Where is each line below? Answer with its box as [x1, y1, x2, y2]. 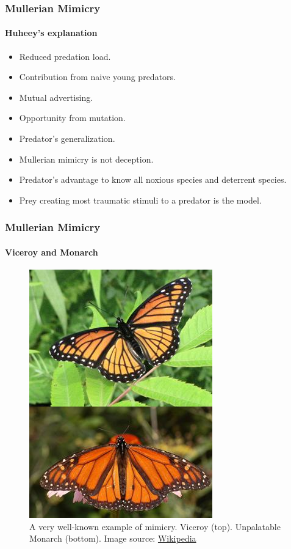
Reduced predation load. [19, 50, 111, 62]
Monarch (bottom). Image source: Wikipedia [29, 532, 196, 545]
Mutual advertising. [19, 90, 93, 103]
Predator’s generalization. [19, 132, 115, 145]
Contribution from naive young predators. [19, 70, 176, 83]
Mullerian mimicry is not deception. [19, 152, 154, 165]
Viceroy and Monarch [5, 245, 98, 258]
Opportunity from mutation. [19, 111, 126, 124]
